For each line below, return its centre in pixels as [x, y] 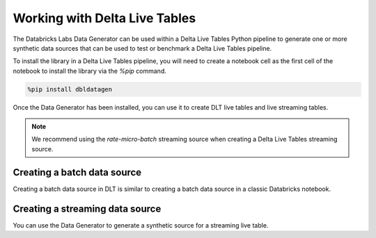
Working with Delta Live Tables [104, 18]
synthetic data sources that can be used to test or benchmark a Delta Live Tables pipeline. [142, 48]
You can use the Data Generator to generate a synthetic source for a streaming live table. [141, 225]
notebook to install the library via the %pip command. [89, 71]
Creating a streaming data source [87, 209]
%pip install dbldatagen [70, 89]
